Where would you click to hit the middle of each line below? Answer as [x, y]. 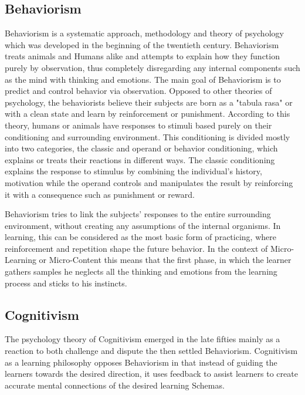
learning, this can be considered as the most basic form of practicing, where [140, 237]
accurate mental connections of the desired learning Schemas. [115, 385]
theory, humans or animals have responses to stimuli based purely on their [138, 125]
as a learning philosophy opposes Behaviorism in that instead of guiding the [141, 362]
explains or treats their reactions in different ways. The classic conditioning [140, 159]
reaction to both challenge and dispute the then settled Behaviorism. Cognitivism [151, 351]
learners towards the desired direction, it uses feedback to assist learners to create [151, 374]
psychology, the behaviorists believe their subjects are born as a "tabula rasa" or [149, 102]
